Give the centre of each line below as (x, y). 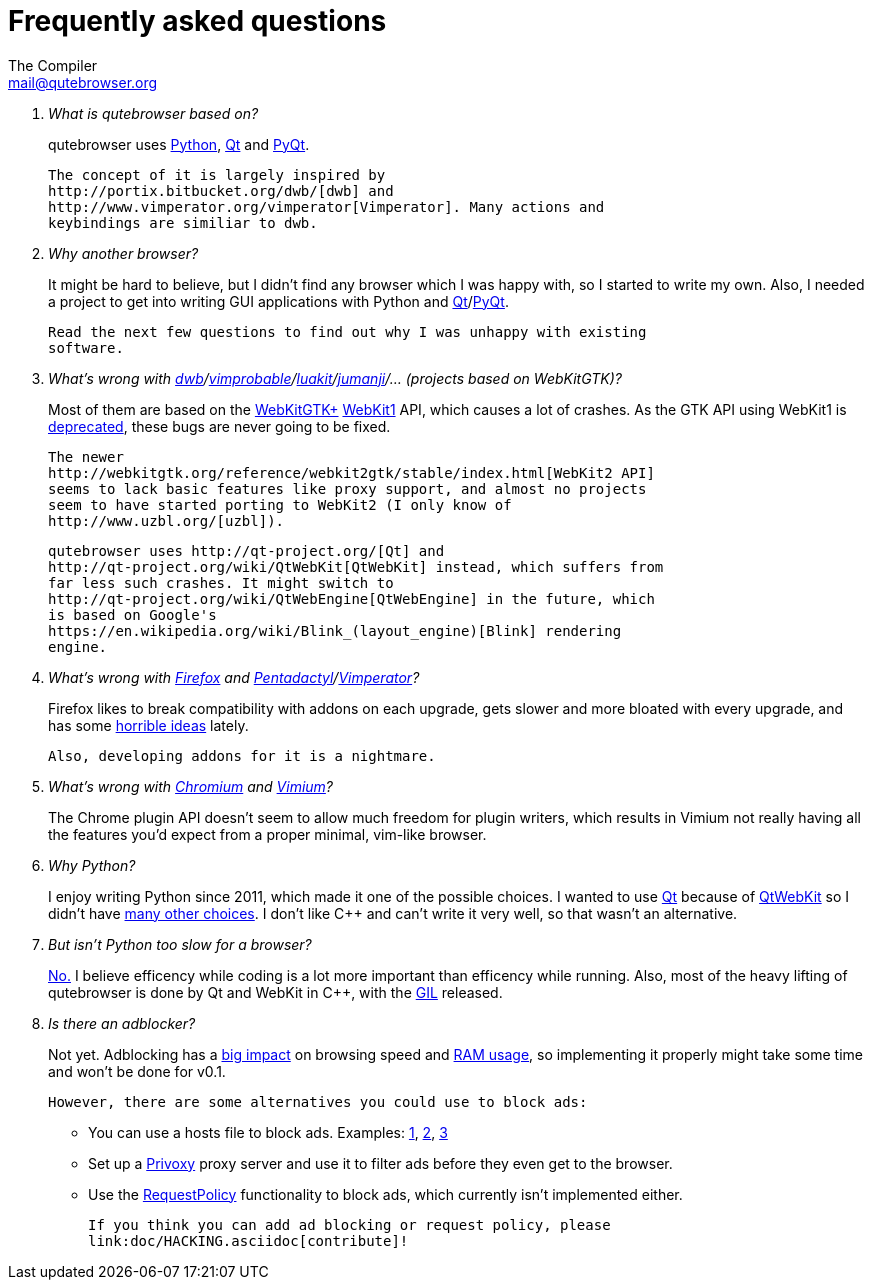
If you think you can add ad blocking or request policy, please (349, 1224)
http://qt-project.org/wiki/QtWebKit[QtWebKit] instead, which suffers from (356, 566)
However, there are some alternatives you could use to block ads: (318, 1101)
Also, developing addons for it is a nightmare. (242, 755)
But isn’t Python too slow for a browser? (180, 944)
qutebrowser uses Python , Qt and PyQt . (179, 144)
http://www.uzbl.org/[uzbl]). (166, 520)
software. (86, 347)
